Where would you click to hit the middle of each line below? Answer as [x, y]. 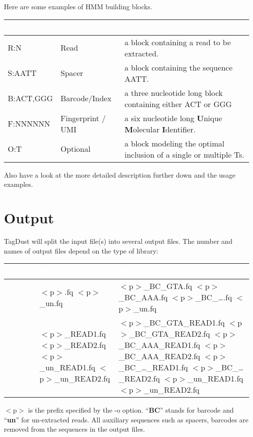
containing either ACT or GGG [178, 104]
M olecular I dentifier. [160, 129]
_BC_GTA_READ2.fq [170, 334]
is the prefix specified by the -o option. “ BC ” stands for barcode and [131, 410]
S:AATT [22, 73]
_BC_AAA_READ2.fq [159, 356]
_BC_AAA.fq [143, 297]
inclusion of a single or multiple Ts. [184, 154]
